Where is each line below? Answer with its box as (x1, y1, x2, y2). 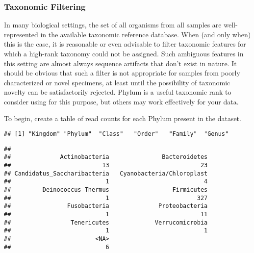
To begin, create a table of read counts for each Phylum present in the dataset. (4, 113, 241, 123)
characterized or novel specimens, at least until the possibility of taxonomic (4, 77, 230, 87)
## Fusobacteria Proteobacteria (4, 202, 208, 210)
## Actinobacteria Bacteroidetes (4, 153, 208, 161)
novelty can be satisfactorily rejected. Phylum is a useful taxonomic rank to (4, 87, 231, 97)
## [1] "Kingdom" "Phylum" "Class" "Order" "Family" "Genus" (4, 130, 229, 138)
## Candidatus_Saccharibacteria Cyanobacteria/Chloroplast (4, 170, 208, 177)
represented (4, 29, 38, 39)
